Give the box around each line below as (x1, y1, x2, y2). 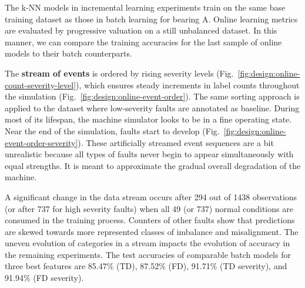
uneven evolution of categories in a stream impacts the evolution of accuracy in (5, 237, 290, 249)
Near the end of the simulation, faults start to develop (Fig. (5, 124, 220, 137)
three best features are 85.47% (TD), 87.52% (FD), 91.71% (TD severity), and (5, 260, 287, 272)
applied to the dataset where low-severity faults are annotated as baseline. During (5, 101, 300, 114)
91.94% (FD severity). (5, 272, 84, 284)
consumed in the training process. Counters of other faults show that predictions (5, 214, 295, 226)
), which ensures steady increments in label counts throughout (76, 78, 300, 91)
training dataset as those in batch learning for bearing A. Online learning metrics (5, 12, 298, 25)
